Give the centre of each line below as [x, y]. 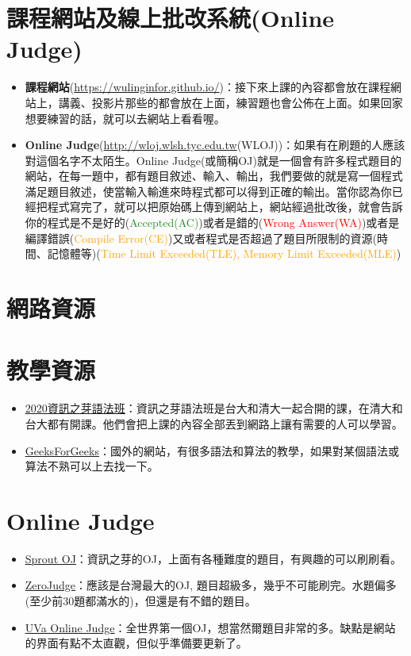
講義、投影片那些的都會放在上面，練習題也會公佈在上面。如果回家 [230, 102]
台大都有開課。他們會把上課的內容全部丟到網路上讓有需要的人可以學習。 [214, 423]
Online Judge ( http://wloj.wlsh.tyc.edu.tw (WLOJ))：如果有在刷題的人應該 [215, 145]
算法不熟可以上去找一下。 [92, 466]
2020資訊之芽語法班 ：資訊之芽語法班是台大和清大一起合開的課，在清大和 [214, 408]
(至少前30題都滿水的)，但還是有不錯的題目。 [140, 601]
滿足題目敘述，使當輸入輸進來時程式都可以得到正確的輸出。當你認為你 [208, 191]
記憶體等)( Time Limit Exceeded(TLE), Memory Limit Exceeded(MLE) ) [224, 253]
